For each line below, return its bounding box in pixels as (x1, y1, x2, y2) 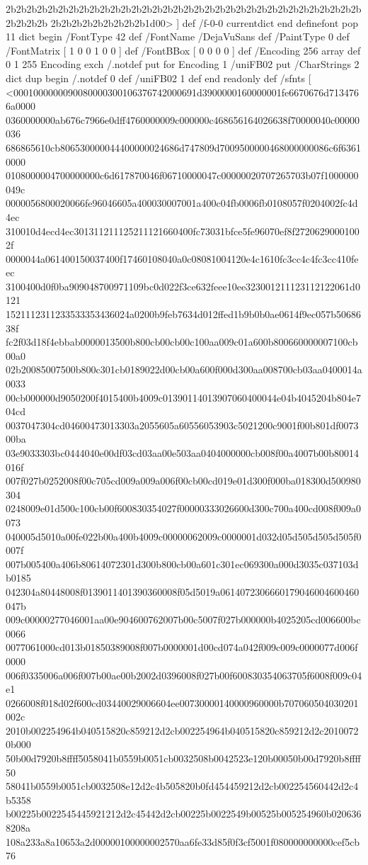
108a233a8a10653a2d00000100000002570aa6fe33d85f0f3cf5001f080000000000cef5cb (6, 834, 360, 849)
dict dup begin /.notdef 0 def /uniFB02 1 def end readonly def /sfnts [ (6, 70, 311, 85)
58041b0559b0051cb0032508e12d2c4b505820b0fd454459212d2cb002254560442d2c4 (6, 779, 359, 793)
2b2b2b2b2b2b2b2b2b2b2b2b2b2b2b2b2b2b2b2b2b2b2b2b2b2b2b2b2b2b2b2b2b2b (6, 1, 362, 16)
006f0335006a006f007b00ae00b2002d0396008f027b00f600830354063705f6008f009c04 (6, 667, 362, 682)
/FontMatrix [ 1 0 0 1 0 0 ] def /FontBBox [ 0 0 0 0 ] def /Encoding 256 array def (6, 43, 361, 57)
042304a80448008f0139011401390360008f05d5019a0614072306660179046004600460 (6, 584, 360, 599)
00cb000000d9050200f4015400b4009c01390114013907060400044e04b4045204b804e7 (6, 390, 362, 405)
